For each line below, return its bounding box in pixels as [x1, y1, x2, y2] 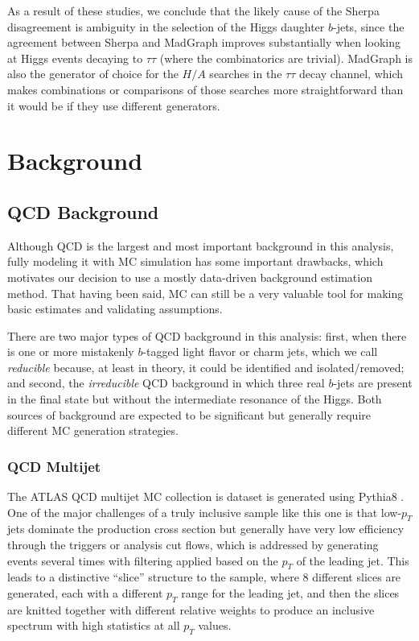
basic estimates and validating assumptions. [7, 300, 223, 317]
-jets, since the [333, 18, 405, 35]
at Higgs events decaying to [7, 49, 143, 66]
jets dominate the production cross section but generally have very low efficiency [7, 520, 405, 537]
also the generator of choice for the [7, 65, 179, 82]
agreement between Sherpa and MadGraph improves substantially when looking [7, 34, 401, 51]
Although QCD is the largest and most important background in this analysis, [7, 237, 394, 254]
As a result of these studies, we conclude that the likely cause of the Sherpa [7, 2, 380, 19]
